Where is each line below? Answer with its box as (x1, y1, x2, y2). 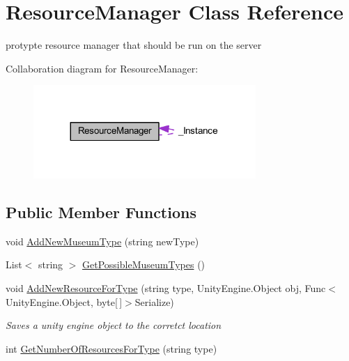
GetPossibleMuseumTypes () (82, 257, 205, 272)
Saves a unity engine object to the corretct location (6, 318, 222, 332)
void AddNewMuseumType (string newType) (6, 233, 199, 248)
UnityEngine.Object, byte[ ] (6, 294, 123, 309)
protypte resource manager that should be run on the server (6, 38, 262, 52)
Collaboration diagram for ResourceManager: (6, 61, 199, 75)
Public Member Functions (6, 201, 196, 223)
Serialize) (134, 294, 174, 309)
